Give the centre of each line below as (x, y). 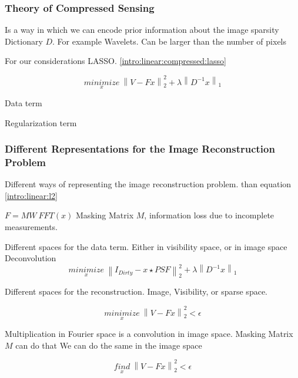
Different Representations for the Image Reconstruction (140, 149)
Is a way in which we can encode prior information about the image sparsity (142, 30)
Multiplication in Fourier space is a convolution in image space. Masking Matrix (149, 334)
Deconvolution (31, 258)
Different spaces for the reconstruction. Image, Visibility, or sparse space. (136, 291)
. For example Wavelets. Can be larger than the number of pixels (170, 41)
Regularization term (41, 122)
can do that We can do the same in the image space (109, 345)
